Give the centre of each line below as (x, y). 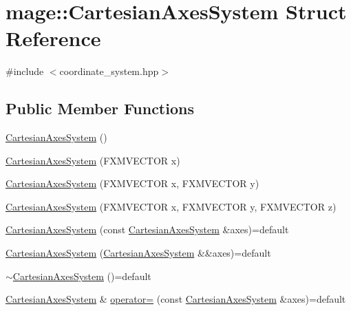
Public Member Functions (100, 108)
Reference (53, 38)
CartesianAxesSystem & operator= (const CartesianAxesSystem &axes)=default (176, 299)
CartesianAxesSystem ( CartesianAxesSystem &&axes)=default (138, 253)
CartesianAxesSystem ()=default (82, 276)
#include (25, 71)
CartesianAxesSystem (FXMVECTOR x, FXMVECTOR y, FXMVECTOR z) (171, 206)
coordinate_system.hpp (109, 71)
